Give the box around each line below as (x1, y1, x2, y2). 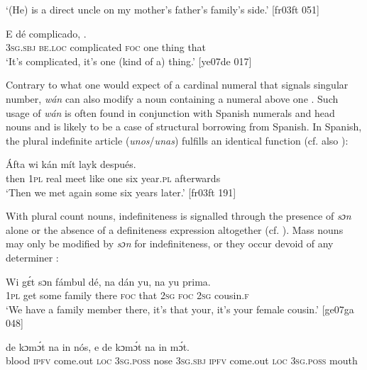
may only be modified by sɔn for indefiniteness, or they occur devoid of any (6, 236, 334, 251)
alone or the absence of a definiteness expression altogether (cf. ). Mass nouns (6, 222, 344, 237)
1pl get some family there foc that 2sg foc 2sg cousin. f (6, 288, 249, 303)
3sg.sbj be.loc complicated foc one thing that (6, 40, 207, 55)
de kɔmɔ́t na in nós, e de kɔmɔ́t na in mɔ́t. (6, 339, 190, 354)
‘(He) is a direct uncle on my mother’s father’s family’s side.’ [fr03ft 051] (6, 2, 319, 16)
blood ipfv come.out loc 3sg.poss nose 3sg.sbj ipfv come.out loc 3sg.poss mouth (6, 353, 358, 368)
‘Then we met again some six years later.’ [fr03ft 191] (6, 184, 236, 199)
